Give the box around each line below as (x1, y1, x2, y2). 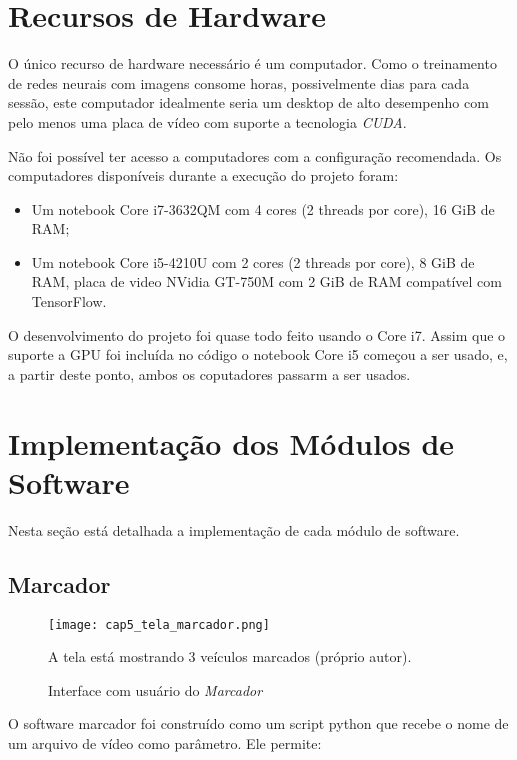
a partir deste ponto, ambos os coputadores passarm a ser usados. (8, 363, 411, 384)
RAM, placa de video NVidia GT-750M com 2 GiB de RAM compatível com (31, 271, 502, 292)
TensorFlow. (31, 291, 107, 312)
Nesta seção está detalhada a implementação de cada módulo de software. (8, 519, 460, 540)
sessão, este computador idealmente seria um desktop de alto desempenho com (8, 92, 489, 113)
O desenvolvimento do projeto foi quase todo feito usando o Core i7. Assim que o (8, 324, 506, 345)
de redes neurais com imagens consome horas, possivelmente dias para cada (8, 72, 470, 93)
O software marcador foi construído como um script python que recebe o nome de (8, 713, 509, 734)
